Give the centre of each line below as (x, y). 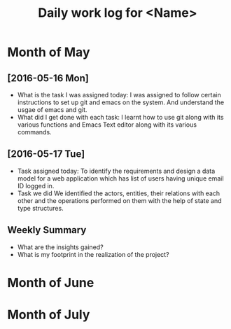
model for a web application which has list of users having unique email (120, 178)
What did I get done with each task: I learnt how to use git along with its (120, 117)
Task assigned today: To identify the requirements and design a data (116, 171)
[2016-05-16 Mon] (48, 78)
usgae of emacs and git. (52, 110)
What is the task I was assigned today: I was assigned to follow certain (119, 95)
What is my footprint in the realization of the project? (93, 254)
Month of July (49, 315)
